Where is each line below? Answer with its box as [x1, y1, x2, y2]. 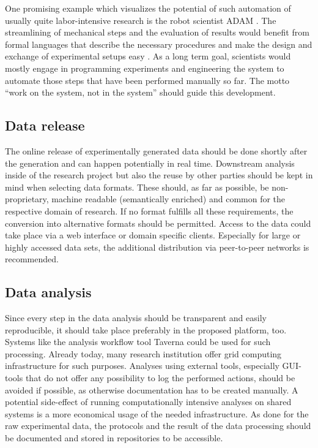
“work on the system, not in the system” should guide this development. [5, 86, 276, 99]
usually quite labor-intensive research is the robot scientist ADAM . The [5, 13, 276, 26]
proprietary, [5, 192, 49, 205]
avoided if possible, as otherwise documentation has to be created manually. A [5, 383, 298, 396]
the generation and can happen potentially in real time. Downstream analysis [5, 156, 295, 169]
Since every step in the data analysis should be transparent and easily [5, 311, 267, 324]
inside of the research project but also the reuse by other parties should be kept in [5, 169, 313, 181]
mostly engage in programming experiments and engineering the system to [5, 61, 284, 74]
